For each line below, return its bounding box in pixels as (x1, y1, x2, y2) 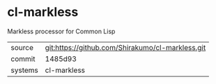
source (10, 42, 33, 52)
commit (10, 53, 36, 63)
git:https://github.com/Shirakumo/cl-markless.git (45, 42, 206, 52)
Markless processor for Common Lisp (7, 27, 116, 35)
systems (10, 65, 38, 75)
